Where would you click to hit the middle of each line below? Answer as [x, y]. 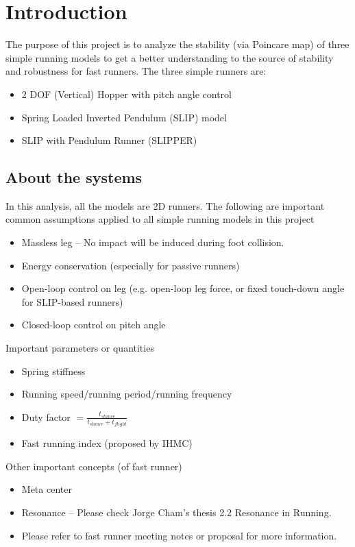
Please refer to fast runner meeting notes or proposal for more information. [179, 535]
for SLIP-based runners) [72, 301]
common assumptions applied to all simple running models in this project [160, 219]
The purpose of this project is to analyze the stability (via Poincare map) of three [177, 44]
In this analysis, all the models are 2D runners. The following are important [165, 205]
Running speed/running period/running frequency [127, 394]
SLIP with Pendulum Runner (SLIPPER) [109, 140]
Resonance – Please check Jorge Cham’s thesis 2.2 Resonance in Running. [176, 512]
